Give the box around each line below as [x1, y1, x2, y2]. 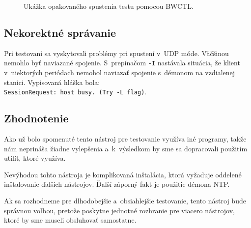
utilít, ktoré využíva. [4, 153, 66, 163]
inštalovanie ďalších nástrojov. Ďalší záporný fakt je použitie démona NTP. [4, 179, 230, 189]
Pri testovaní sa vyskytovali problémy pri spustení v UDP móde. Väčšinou [4, 48, 229, 58]
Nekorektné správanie [4, 25, 116, 40]
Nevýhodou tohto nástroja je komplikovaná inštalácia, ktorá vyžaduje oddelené [4, 169, 242, 179]
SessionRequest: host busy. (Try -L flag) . [4, 86, 147, 97]
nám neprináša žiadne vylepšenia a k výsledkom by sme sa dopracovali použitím [4, 143, 248, 153]
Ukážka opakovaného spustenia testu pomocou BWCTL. [24, 1, 194, 11]
